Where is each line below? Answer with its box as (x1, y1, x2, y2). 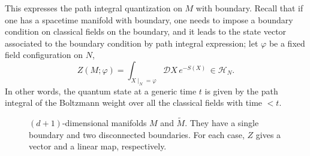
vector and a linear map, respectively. (29, 140, 167, 152)
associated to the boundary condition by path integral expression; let (5, 36, 258, 49)
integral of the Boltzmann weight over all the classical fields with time (5, 96, 263, 109)
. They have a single (185, 117, 259, 129)
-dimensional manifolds (62, 117, 147, 129)
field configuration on (5, 48, 83, 61)
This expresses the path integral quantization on (5, 2, 182, 14)
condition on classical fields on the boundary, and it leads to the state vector (5, 25, 287, 38)
